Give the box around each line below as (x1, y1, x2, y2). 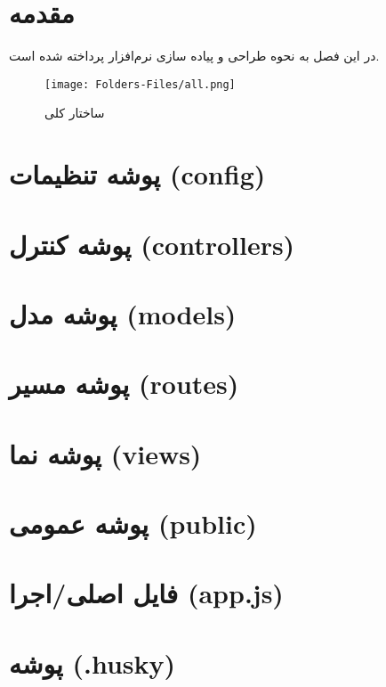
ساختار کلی (44, 103, 105, 122)
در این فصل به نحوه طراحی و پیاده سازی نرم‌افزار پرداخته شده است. (9, 46, 380, 65)
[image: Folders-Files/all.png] (44, 78, 236, 91)
